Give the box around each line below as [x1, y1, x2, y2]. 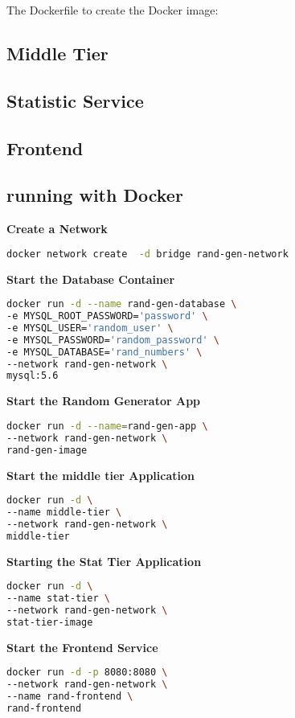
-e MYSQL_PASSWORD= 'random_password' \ [6, 334, 219, 346]
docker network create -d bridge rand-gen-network [6, 248, 289, 260]
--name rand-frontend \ [6, 691, 133, 703]
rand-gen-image [6, 444, 88, 456]
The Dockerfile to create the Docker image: [6, 2, 219, 18]
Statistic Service [6, 88, 144, 113]
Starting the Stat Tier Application [6, 552, 202, 569]
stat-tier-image [6, 616, 93, 628]
